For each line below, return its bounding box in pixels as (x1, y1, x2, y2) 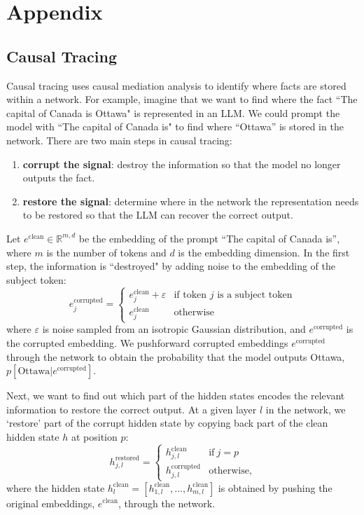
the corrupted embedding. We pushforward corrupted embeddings (6, 335, 288, 350)
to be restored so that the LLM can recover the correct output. (22, 207, 293, 222)
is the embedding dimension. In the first (178, 245, 350, 259)
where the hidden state (6, 480, 105, 495)
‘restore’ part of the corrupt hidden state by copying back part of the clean (6, 416, 328, 430)
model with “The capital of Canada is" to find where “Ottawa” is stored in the (6, 119, 344, 134)
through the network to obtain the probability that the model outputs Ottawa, (6, 349, 345, 364)
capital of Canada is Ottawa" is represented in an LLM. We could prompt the (6, 105, 340, 120)
